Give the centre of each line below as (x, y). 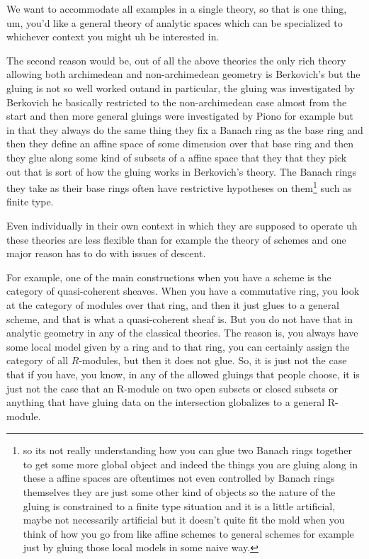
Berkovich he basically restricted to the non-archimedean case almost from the (177, 102)
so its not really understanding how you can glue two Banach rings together (188, 450)
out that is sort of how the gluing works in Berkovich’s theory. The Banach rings (182, 171)
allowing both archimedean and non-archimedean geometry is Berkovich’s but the (183, 74)
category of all (38, 360)
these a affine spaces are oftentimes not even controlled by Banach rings (179, 478)
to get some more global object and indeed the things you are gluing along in (191, 464)
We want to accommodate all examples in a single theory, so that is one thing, (177, 9)
